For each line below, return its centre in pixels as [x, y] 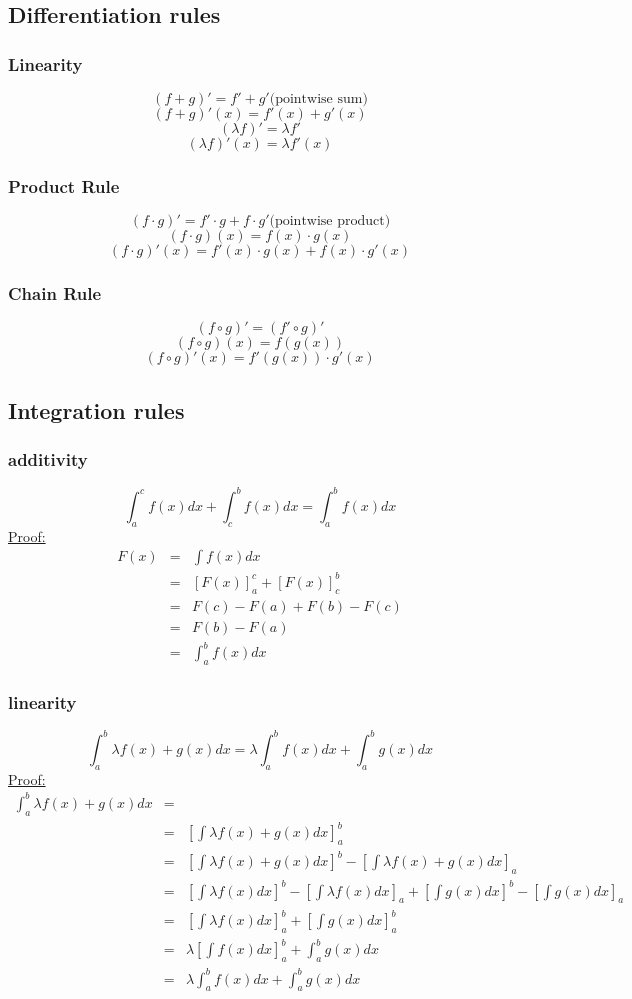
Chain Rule [55, 293]
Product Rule [64, 185]
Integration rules [96, 409]
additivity [48, 459]
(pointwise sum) [318, 99]
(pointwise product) [330, 221]
